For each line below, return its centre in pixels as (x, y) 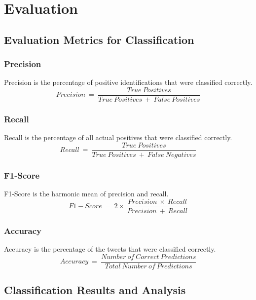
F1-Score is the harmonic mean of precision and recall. (86, 194)
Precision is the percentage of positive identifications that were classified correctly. (128, 82)
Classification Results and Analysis (95, 290)
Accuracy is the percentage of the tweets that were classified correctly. (110, 249)
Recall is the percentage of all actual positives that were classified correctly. (118, 137)
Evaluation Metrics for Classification (99, 39)
